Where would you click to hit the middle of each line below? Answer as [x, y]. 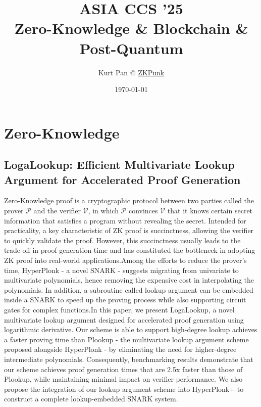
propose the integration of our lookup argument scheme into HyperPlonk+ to [124, 389]
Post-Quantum [131, 48]
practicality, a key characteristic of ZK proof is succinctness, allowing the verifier [129, 230]
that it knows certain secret [210, 211]
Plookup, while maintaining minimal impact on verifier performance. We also [123, 379]
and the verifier [57, 211]
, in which [103, 211]
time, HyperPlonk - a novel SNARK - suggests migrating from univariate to [121, 270]
